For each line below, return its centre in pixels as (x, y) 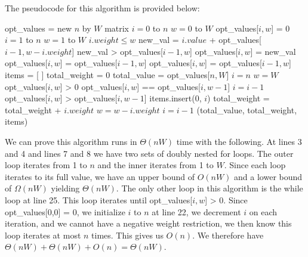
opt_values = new (38, 28)
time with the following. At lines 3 (239, 141)
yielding (65, 188)
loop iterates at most (43, 235)
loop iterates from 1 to (46, 165)
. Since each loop (255, 165)
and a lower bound (268, 176)
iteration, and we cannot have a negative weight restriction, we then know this (148, 223)
